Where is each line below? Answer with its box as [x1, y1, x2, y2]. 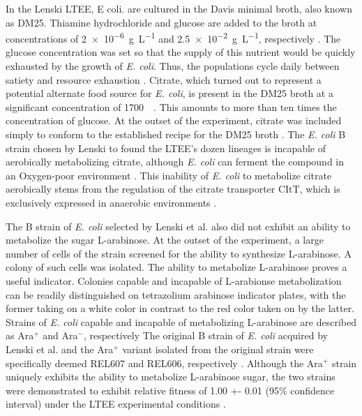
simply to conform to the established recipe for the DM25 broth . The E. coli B [6, 127, 346, 141]
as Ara [6, 328, 34, 343]
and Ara [43, 328, 78, 343]
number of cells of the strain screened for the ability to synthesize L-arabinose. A [6, 246, 352, 260]
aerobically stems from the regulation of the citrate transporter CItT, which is [6, 181, 340, 196]
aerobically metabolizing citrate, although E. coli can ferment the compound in [6, 154, 345, 169]
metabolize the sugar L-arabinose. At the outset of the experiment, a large [6, 232, 324, 247]
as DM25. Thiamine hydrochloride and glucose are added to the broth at [6, 15, 317, 29]
